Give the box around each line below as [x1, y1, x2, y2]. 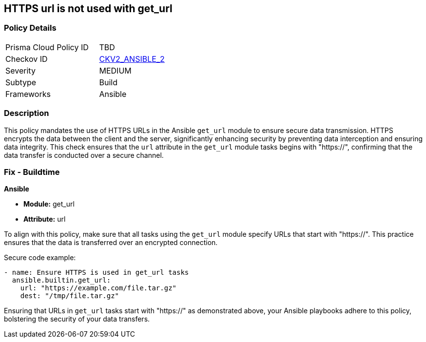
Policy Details [4, 23, 57, 33]
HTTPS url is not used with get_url [4, 2, 173, 15]
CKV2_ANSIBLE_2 [99, 54, 165, 64]
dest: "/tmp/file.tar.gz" [20, 292, 119, 300]
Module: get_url [23, 200, 75, 209]
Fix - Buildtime [4, 167, 60, 177]
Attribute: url [23, 215, 66, 224]
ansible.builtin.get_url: [12, 276, 111, 285]
